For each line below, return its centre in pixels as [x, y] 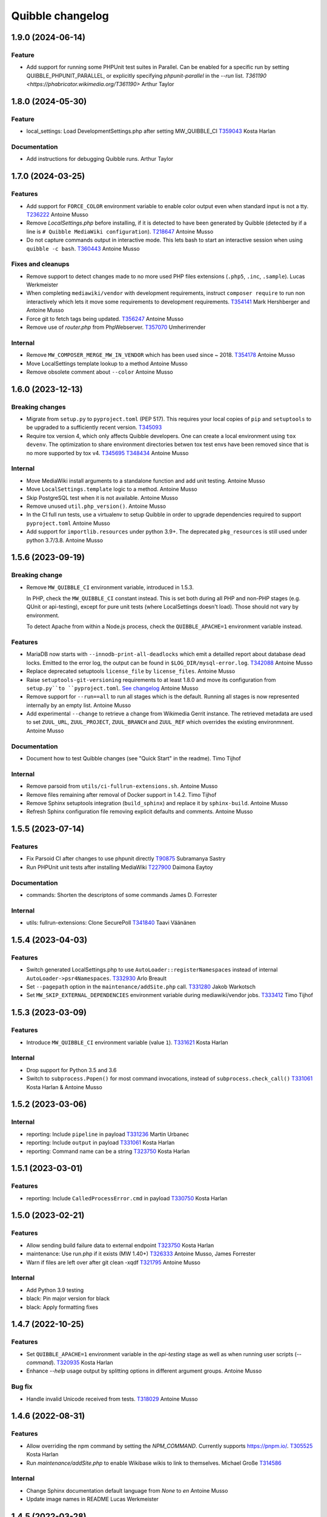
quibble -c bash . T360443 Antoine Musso [83, 248]
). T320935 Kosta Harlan [82, 1363]
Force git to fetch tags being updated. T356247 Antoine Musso [105, 319]
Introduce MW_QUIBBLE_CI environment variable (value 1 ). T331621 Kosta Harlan [127, 1042]
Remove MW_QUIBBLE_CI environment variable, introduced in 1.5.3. [110, 587]
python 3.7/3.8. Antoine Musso [64, 540]
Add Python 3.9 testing [55, 1290]
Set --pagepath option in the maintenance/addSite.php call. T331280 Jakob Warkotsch [141, 987]
